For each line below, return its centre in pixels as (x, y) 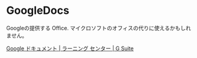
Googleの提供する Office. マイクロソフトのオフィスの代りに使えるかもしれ (99, 28)
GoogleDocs (38, 11)
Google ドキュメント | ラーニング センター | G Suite (70, 48)
